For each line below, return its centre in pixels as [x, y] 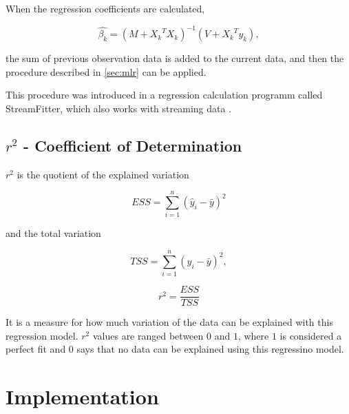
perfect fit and [36, 349]
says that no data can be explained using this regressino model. [210, 349]
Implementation [82, 396]
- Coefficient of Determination [133, 145]
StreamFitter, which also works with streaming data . [119, 108]
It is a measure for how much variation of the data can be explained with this [169, 322]
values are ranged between [148, 335]
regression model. [42, 335]
